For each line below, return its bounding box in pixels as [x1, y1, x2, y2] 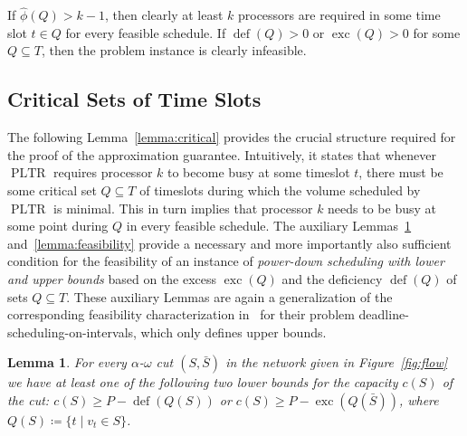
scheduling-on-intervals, [7, 322, 137, 341]
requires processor [53, 163, 153, 182]
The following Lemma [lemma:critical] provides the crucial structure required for [7, 128, 456, 147]
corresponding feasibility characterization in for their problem [7, 305, 355, 324]
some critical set [7, 180, 97, 199]
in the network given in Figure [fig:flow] [225, 353, 448, 372]
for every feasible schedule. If [65, 23, 226, 42]
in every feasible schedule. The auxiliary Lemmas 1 [126, 216, 412, 235]
